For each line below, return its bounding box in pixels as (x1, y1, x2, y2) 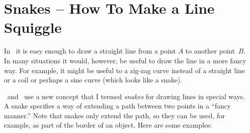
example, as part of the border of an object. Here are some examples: (4, 120, 212, 130)
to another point (185, 46, 235, 56)
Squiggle (4, 17, 62, 37)
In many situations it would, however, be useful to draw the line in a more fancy (4, 55, 247, 65)
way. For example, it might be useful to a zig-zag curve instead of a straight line (4, 65, 245, 75)
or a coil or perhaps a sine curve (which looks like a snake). (4, 75, 182, 85)
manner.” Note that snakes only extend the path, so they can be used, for (4, 110, 225, 120)
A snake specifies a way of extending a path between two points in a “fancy (4, 101, 231, 111)
